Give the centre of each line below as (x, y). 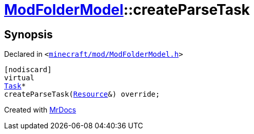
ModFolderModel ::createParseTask (127, 10)
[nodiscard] (28, 70)
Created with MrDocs (40, 110)
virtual (19, 78)
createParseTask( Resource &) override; (82, 94)
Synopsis (28, 34)
